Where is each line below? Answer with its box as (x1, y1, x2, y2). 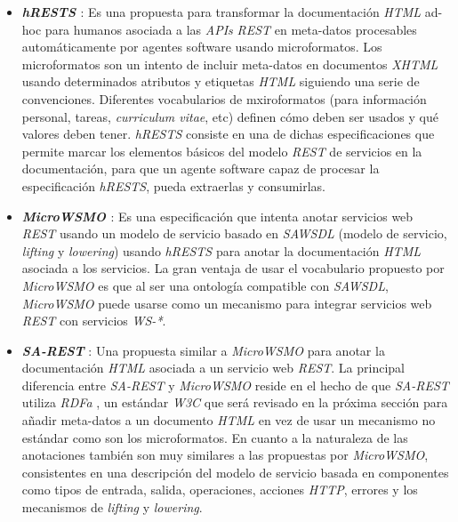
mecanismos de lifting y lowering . (21, 498, 203, 517)
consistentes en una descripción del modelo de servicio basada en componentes (21, 462, 449, 481)
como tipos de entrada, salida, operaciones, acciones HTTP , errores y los (21, 480, 418, 499)
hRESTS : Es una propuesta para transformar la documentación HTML (21, 3, 422, 20)
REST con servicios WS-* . (21, 311, 166, 330)
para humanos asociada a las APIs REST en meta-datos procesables (44, 20, 417, 38)
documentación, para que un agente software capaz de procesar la (21, 159, 380, 178)
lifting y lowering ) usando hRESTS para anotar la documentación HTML (21, 241, 421, 260)
